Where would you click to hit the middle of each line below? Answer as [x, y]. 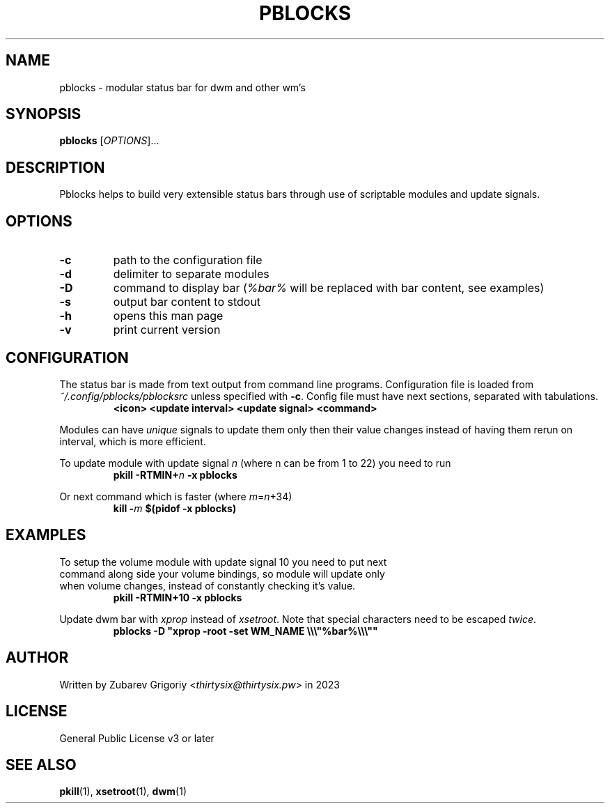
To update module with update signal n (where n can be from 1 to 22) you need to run [255, 463]
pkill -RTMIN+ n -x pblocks [175, 475]
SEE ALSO [41, 764]
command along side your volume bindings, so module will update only [222, 573]
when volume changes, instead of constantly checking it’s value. [208, 585]
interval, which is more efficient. [133, 441]
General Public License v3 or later [137, 738]
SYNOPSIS [44, 114]
